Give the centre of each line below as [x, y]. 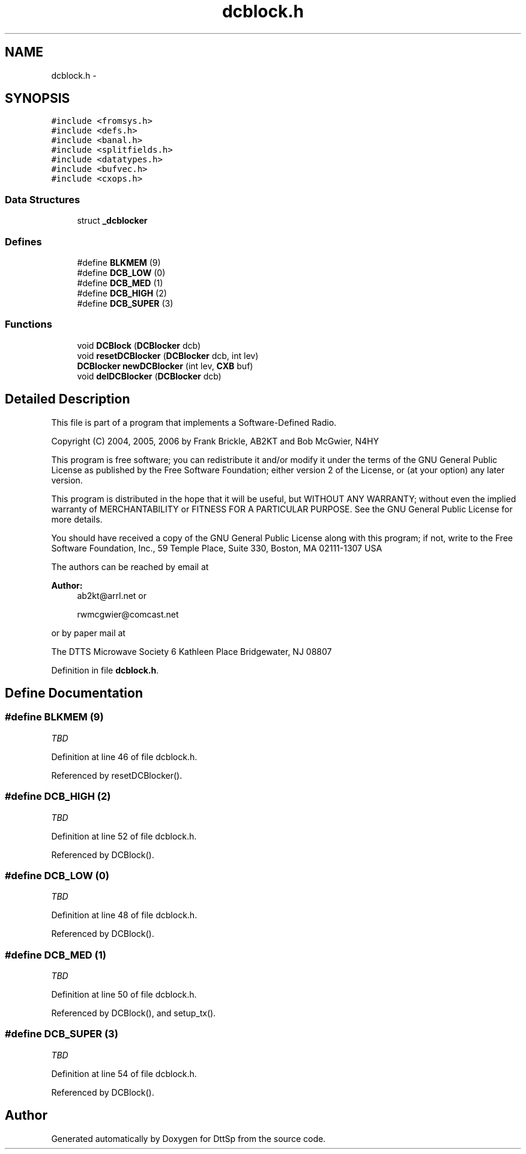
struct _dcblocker [112, 221]
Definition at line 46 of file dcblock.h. [124, 757]
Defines [23, 241]
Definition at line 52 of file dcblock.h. [124, 836]
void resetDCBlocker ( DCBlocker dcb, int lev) [168, 355]
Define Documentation [74, 693]
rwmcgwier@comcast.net [128, 614]
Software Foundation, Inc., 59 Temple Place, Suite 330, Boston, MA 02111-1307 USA [217, 548]
